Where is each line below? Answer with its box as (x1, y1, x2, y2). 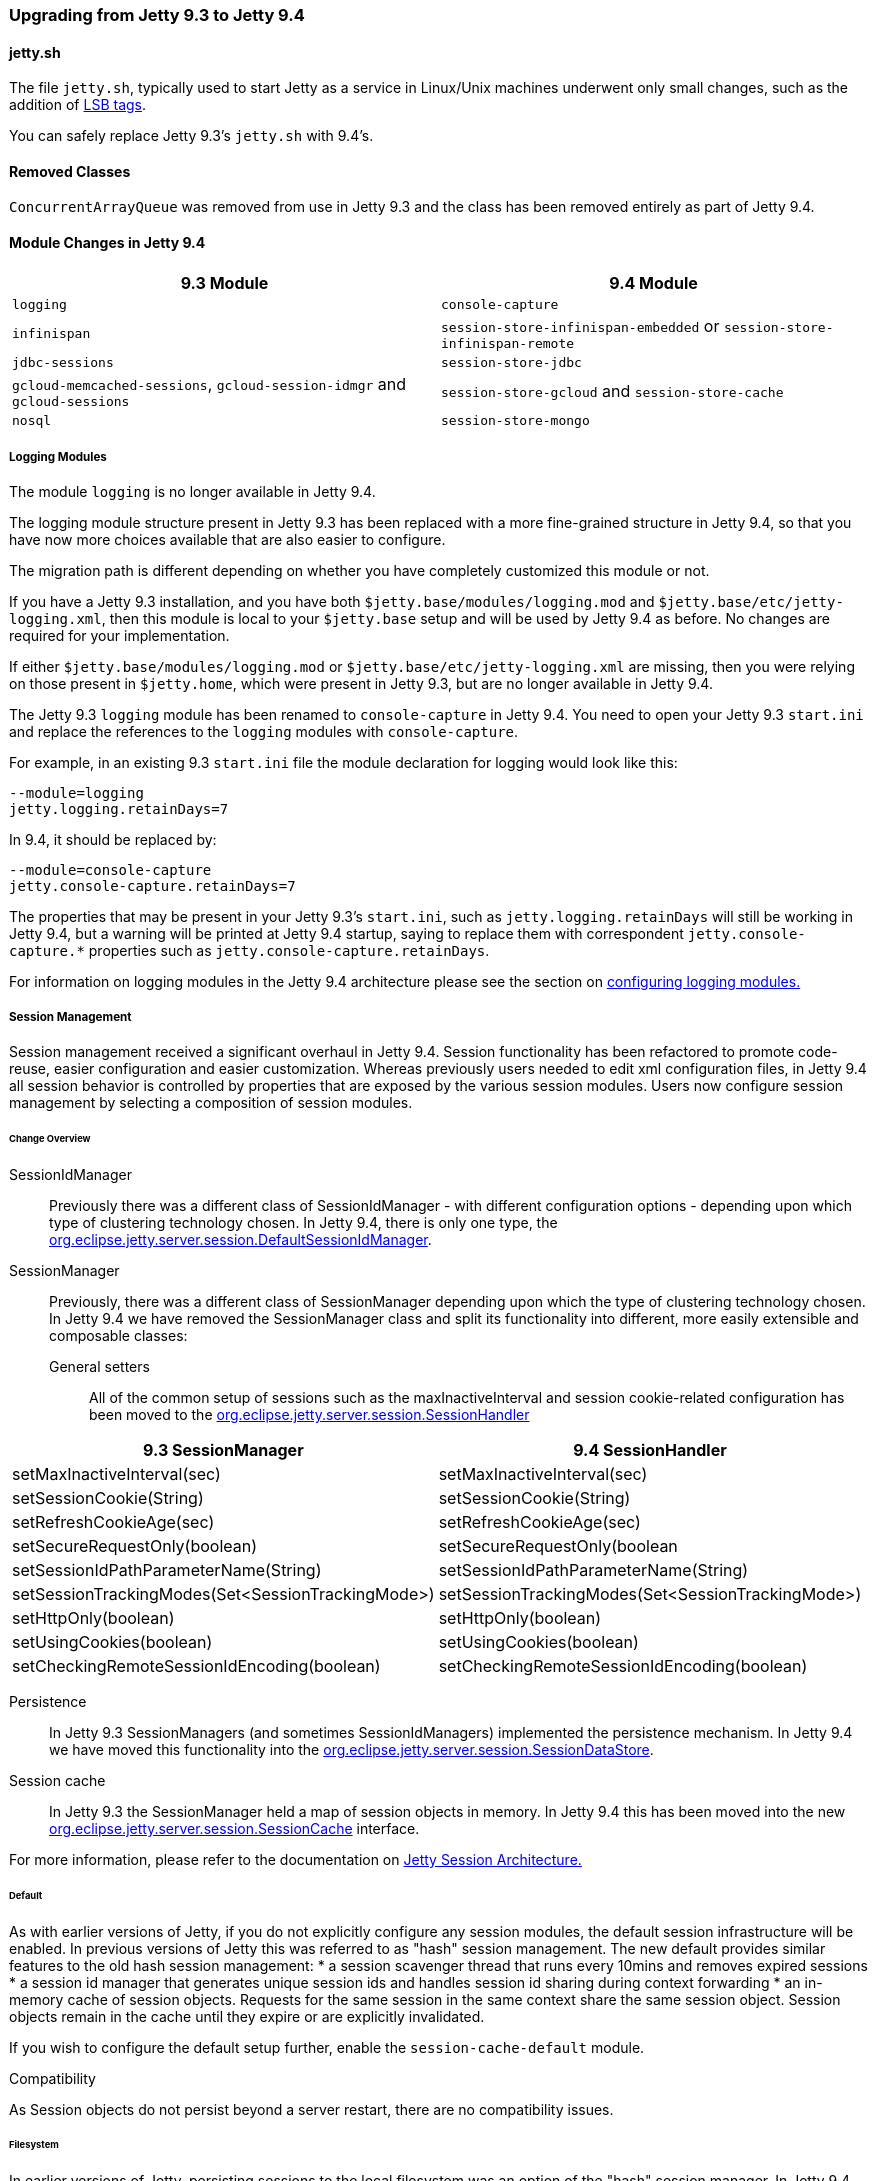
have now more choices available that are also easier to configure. (9, 531, 446, 549)
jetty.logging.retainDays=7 (9, 801, 229, 818)
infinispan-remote (441, 335, 575, 351)
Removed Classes (9, 162, 131, 180)
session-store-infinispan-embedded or (441, 315, 720, 336)
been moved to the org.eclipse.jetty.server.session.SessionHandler (89, 1405, 530, 1423)
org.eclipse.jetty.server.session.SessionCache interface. (49, 1819, 420, 1837)
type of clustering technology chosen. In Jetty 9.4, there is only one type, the (49, 1213, 558, 1231)
